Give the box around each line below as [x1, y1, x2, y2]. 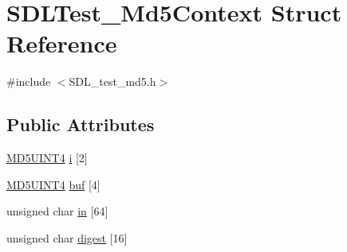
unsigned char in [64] [6, 203, 108, 219]
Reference [6, 27, 117, 60]
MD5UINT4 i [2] [6, 149, 88, 166]
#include [6, 73, 51, 90]
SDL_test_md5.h [69, 73, 156, 90]
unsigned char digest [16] [6, 229, 128, 246]
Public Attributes [6, 112, 155, 137]
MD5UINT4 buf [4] [6, 176, 101, 192]
